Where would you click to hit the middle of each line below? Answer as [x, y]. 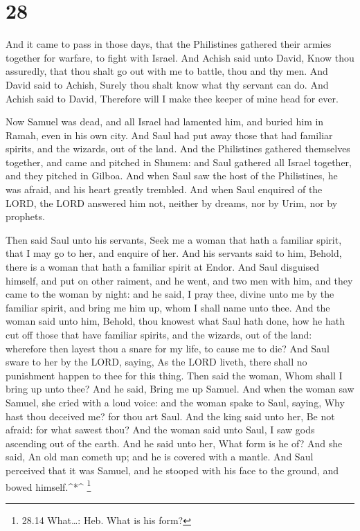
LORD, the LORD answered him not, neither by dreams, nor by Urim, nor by [172, 202]
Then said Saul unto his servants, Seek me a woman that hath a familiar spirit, [174, 239]
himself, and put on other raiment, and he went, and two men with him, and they [179, 280]
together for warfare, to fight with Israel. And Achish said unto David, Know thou [180, 57]
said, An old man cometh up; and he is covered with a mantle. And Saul [160, 457]
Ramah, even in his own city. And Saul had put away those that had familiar [169, 135]
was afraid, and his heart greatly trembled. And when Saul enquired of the [164, 189]
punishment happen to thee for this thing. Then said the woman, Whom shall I [174, 375]
